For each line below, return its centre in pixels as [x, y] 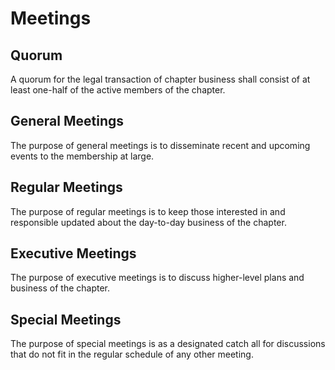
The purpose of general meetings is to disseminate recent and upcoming [160, 145]
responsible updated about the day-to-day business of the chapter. [148, 222]
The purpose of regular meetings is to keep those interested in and [148, 211]
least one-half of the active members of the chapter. [118, 90]
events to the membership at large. [82, 156]
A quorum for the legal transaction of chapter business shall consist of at [160, 79]
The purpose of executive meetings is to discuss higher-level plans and [157, 278]
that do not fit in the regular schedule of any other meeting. [132, 354]
